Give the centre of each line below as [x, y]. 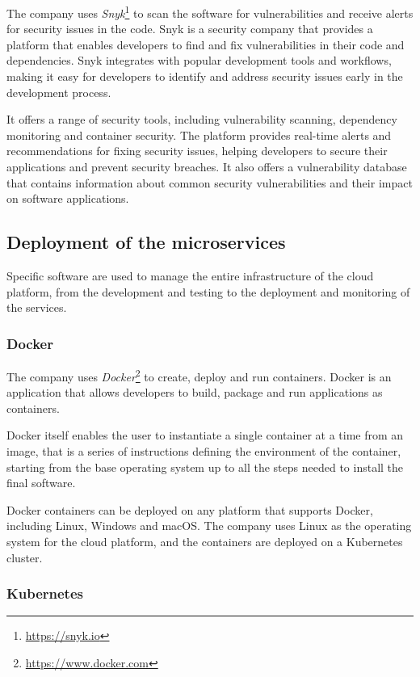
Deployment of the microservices [146, 242]
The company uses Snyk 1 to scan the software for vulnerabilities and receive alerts [210, 12]
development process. [59, 92]
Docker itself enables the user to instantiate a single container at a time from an [205, 435]
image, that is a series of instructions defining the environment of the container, [204, 451]
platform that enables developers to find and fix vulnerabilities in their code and [206, 44]
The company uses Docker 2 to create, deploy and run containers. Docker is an [199, 375]
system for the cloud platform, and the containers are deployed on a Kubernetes [205, 541]
